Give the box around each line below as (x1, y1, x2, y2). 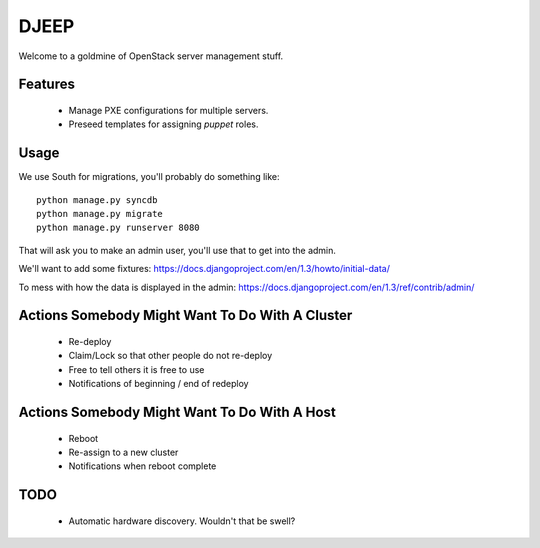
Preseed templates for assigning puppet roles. (68, 118, 259, 130)
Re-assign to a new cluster (68, 446, 179, 458)
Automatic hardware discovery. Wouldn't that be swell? (68, 515, 296, 527)
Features (18, 76, 75, 93)
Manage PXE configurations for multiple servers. (68, 104, 269, 116)
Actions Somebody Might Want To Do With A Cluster (18, 307, 353, 324)
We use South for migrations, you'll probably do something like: (18, 171, 280, 183)
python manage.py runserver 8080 (36, 222, 200, 234)
